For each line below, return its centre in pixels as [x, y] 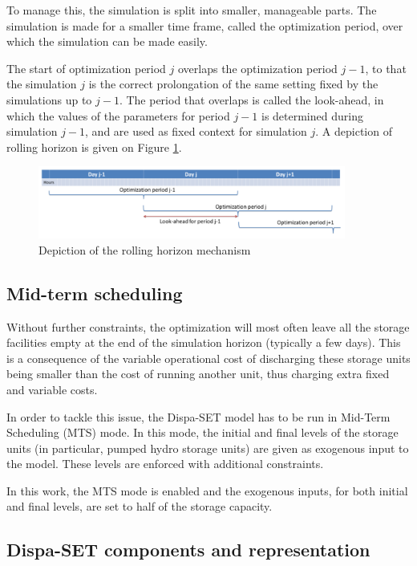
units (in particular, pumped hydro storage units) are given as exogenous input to [208, 448]
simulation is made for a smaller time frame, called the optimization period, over [205, 25]
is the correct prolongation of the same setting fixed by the [233, 84]
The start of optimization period [86, 68]
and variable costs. [52, 389]
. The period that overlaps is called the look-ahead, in [251, 99]
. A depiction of [354, 131]
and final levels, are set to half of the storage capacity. [140, 506]
